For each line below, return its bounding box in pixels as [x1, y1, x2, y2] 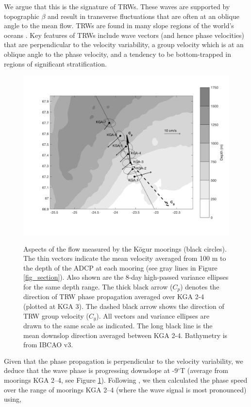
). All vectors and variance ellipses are [96, 310, 210, 321]
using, [4, 394, 21, 404]
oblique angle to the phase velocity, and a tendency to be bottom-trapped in [4, 49, 231, 59]
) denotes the [180, 281, 219, 291]
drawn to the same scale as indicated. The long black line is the [23, 320, 213, 330]
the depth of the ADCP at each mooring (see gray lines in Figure [23, 262, 218, 272]
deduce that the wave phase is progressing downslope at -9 [4, 365, 178, 375]
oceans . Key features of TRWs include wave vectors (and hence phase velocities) [4, 30, 244, 40]
